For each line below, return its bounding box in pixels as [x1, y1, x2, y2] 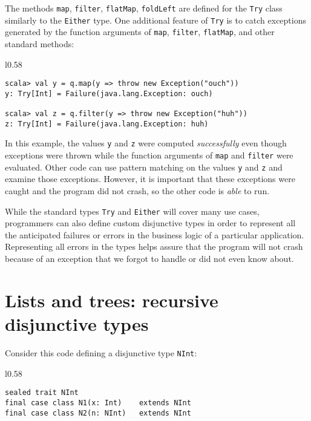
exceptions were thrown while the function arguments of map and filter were [5, 149, 293, 162]
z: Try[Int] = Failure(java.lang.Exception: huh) [5, 119, 209, 128]
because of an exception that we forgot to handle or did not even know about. [5, 252, 294, 265]
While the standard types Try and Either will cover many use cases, [5, 204, 260, 217]
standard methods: [5, 37, 74, 50]
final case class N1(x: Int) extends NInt [5, 398, 191, 407]
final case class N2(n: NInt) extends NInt [5, 408, 191, 417]
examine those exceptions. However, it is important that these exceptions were [5, 172, 295, 185]
